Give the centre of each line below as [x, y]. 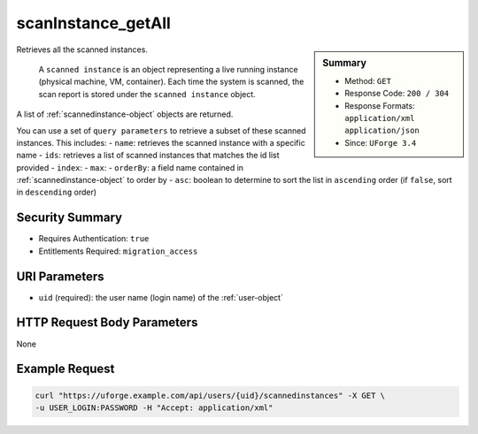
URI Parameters [61, 276]
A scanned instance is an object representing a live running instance [168, 69]
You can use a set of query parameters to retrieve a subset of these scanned [161, 130]
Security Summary [69, 218]
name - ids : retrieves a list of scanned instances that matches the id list [148, 156]
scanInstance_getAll [94, 23]
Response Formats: [380, 105]
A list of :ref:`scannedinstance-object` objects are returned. [125, 114]
